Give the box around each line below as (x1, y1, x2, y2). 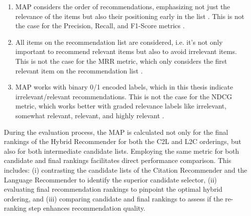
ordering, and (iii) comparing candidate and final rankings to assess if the (4, 193, 223, 203)
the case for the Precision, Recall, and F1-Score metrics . (15, 20, 185, 31)
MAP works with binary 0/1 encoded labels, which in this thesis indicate (15, 82, 233, 92)
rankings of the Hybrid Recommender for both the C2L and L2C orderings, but (4, 136, 241, 146)
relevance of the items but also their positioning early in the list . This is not (15, 11, 245, 21)
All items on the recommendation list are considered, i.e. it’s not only (15, 36, 223, 47)
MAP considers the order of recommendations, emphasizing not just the (15, 1, 230, 11)
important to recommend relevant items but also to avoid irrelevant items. (15, 46, 237, 56)
